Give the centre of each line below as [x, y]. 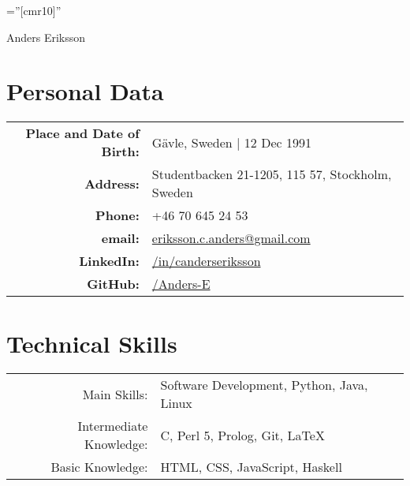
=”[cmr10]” [34, 10]
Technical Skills [92, 343]
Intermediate [113, 426]
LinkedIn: [109, 261]
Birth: [120, 151]
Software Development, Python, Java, [264, 385]
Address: [112, 183]
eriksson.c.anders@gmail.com [231, 238]
